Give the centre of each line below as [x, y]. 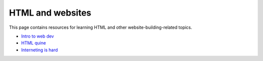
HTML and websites [50, 13]
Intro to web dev [38, 36]
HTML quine [34, 43]
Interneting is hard [39, 50]
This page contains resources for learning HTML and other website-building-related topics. [101, 27]
